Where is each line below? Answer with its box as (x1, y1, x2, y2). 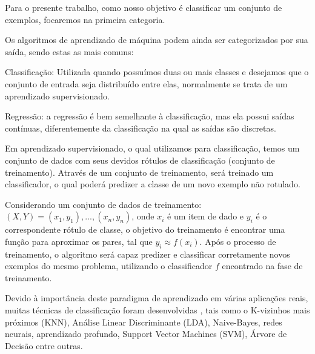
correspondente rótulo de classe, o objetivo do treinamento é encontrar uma (5, 223, 285, 236)
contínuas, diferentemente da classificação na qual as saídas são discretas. (5, 121, 276, 134)
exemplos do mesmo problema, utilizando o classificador (5, 259, 213, 272)
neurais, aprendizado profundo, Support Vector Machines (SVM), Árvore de (5, 327, 287, 340)
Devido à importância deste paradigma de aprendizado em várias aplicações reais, (5, 292, 308, 304)
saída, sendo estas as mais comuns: (5, 45, 134, 58)
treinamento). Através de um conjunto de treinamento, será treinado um (5, 165, 274, 178)
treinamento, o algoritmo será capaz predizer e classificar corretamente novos (5, 247, 290, 260)
